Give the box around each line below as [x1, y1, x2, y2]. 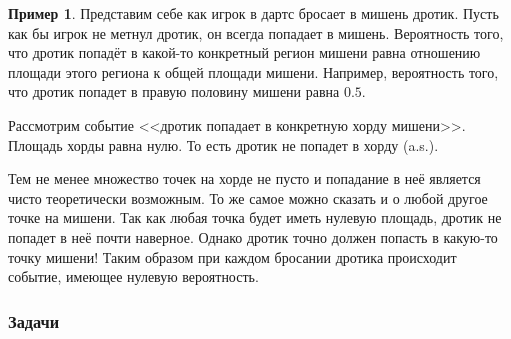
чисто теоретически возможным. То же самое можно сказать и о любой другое [8, 187, 488, 208]
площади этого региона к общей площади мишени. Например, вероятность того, [8, 61, 499, 82]
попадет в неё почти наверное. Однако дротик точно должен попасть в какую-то [8, 226, 498, 247]
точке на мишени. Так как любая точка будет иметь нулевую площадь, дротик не [8, 207, 502, 228]
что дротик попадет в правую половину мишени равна [8, 81, 340, 102]
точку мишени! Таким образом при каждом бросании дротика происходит [8, 246, 457, 267]
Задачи [8, 308, 60, 333]
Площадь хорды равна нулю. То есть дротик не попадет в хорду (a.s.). [8, 134, 439, 155]
